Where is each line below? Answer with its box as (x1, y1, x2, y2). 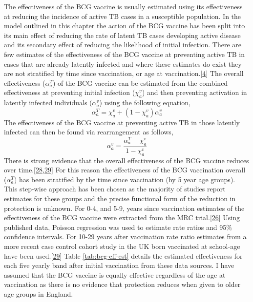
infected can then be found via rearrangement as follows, (4, 127, 173, 137)
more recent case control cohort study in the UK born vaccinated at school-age (4, 241, 240, 251)
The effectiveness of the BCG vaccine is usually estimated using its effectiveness (4, 1, 243, 11)
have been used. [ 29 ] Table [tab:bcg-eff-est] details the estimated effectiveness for (4, 250, 243, 261)
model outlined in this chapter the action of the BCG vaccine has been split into (4, 20, 245, 31)
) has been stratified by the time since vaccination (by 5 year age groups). (14, 174, 235, 184)
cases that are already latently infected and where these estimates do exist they (4, 58, 242, 69)
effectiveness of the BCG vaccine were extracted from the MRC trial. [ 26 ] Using (4, 212, 240, 223)
